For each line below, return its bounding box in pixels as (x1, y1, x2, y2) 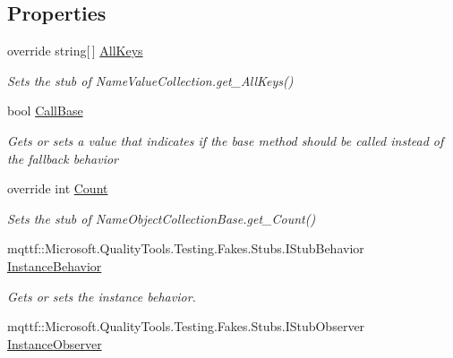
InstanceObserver (7, 334, 102, 353)
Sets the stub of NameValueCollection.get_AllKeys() (7, 71, 294, 89)
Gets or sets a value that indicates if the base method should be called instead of (7, 131, 444, 149)
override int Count (7, 179, 108, 198)
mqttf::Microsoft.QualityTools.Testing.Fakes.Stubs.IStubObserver (7, 317, 365, 336)
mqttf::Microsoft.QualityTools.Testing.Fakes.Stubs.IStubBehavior (7, 239, 364, 258)
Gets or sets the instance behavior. (7, 286, 196, 305)
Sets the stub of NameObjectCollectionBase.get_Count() (7, 209, 316, 227)
